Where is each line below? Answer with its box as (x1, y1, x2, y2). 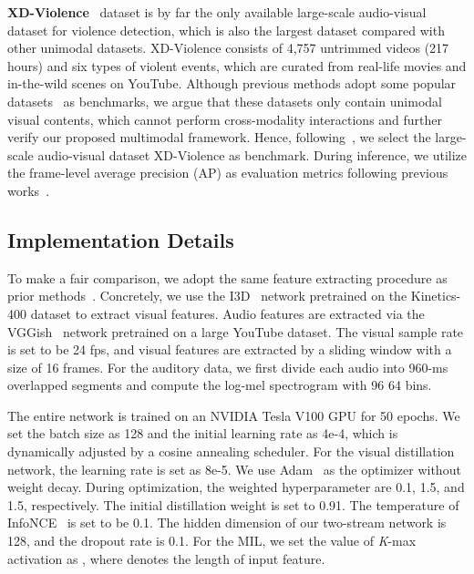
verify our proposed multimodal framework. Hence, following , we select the (7, 128, 431, 147)
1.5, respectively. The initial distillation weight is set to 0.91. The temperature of (7, 495, 459, 514)
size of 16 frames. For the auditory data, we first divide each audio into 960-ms (7, 357, 448, 376)
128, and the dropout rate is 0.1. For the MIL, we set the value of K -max (7, 531, 417, 550)
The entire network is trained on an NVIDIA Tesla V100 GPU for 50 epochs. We (7, 405, 460, 425)
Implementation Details (7, 225, 234, 253)
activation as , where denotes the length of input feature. (7, 548, 325, 568)
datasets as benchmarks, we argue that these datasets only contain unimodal (7, 91, 442, 110)
